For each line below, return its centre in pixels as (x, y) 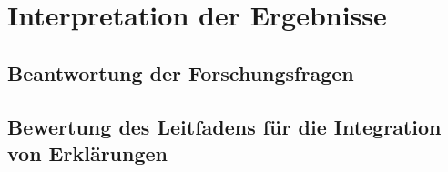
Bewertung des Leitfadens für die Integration (224, 126)
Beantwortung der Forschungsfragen (181, 72)
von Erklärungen (87, 152)
